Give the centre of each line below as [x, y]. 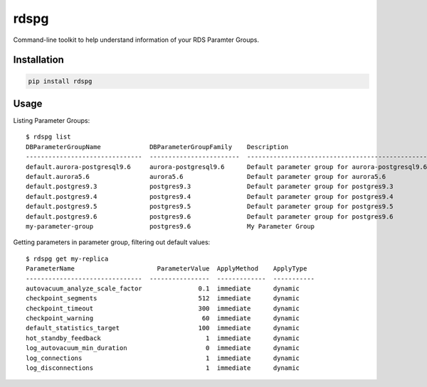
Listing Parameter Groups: [52, 121]
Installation [38, 60]
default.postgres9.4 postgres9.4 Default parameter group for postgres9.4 [210, 196]
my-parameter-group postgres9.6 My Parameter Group [170, 226]
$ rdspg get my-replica [67, 258]
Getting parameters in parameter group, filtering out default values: [112, 242]
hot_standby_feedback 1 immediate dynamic [163, 338]
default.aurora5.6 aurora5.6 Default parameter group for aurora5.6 [206, 176]
